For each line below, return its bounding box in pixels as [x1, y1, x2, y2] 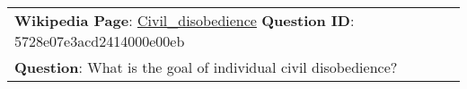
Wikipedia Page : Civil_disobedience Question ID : [14, 10, 355, 31]
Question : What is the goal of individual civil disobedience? [14, 57, 398, 77]
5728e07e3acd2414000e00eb [14, 31, 185, 51]
